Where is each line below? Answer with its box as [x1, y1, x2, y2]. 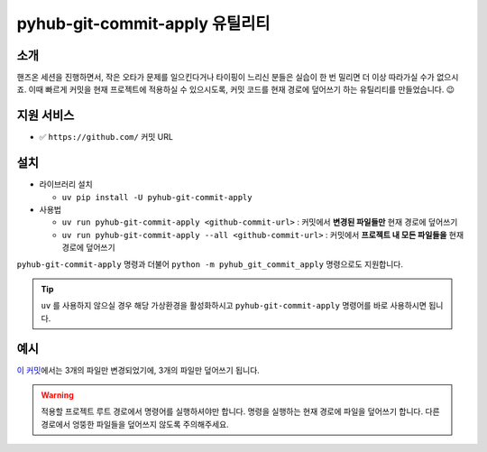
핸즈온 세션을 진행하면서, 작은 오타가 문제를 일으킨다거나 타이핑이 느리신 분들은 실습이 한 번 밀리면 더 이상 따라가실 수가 [16, 72, 435, 83]
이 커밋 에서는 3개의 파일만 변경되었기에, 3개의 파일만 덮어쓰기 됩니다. [16, 364, 261, 375]
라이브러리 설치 [39, 179, 94, 189]
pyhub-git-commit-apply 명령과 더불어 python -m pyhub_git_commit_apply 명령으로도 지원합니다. [16, 258, 403, 270]
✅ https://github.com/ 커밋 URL [39, 132, 173, 143]
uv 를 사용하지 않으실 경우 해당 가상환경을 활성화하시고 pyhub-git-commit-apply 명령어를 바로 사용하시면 [41, 300, 427, 311]
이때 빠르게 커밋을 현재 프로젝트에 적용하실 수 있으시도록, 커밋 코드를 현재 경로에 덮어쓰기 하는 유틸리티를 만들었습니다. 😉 [28, 84, 455, 95]
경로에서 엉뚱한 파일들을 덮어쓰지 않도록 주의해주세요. [41, 419, 229, 429]
